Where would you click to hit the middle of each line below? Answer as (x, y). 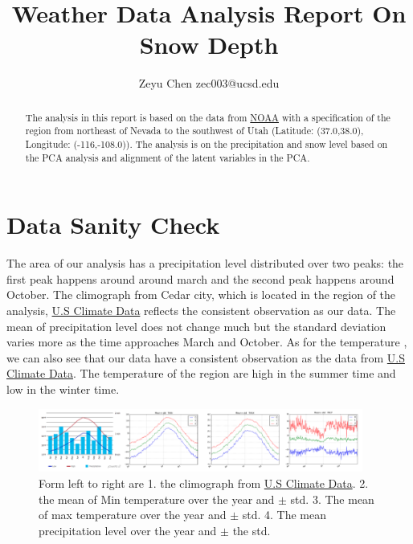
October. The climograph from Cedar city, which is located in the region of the (201, 294)
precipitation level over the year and (128, 530)
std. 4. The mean (284, 515)
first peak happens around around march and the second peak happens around (200, 278)
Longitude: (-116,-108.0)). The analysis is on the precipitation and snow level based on (206, 144)
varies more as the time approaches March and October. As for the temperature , (207, 342)
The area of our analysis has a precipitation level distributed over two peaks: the (205, 263)
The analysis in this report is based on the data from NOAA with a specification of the (208, 117)
